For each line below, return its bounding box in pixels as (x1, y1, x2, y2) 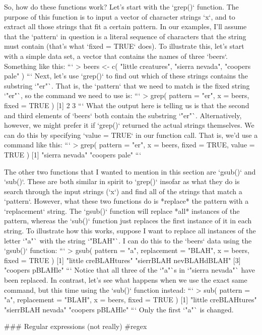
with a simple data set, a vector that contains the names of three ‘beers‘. (4, 50, 228, 61)
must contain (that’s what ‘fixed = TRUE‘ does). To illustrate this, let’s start (4, 41, 244, 51)
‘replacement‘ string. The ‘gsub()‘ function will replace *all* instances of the (4, 205, 240, 216)
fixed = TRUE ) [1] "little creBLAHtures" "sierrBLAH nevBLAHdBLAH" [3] (4, 255, 241, 265)
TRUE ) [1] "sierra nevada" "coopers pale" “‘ (4, 149, 142, 159)
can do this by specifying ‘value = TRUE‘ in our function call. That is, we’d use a (4, 129, 258, 140)
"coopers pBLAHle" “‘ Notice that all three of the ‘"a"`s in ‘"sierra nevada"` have (4, 265, 255, 275)
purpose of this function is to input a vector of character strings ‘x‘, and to (4, 11, 235, 22)
